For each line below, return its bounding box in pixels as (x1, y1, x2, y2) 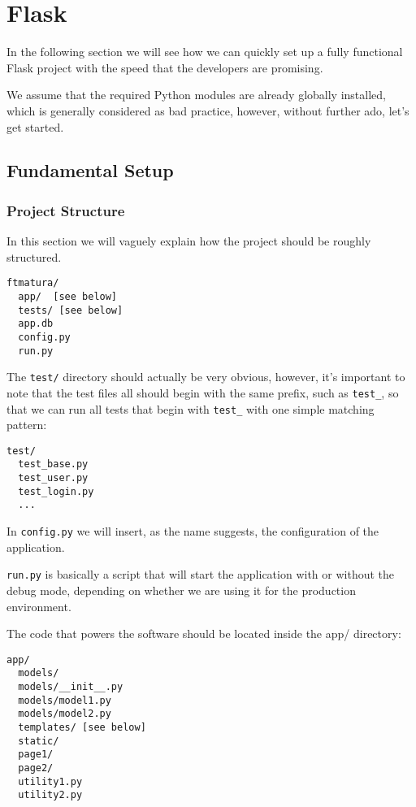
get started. (6, 118, 64, 135)
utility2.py (18, 789, 83, 801)
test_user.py (18, 472, 89, 484)
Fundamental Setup (6, 158, 174, 183)
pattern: (6, 416, 47, 433)
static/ (18, 735, 59, 747)
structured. (6, 248, 62, 265)
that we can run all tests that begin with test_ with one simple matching (6, 400, 375, 417)
